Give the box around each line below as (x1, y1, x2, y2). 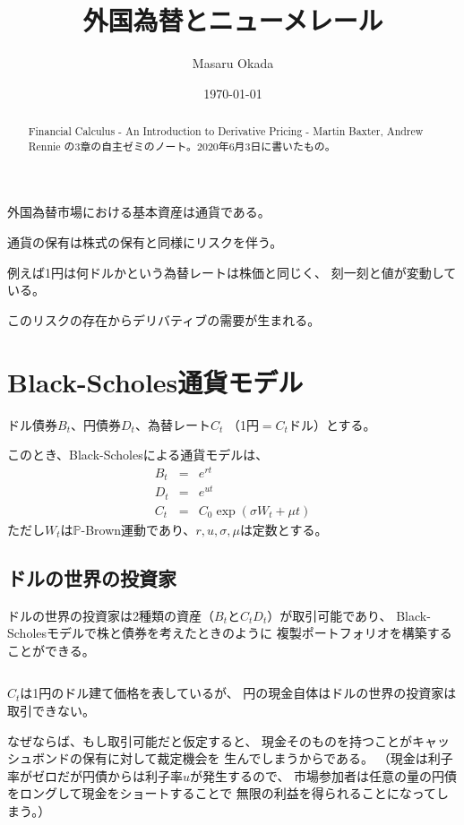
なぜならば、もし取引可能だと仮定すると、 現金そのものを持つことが (7, 731, 413, 750)
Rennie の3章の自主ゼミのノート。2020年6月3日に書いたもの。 (28, 138, 336, 153)
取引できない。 (7, 701, 95, 720)
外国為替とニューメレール (82, 2, 383, 39)
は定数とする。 (239, 520, 328, 538)
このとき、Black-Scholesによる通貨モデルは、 (7, 445, 269, 464)
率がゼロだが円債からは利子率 (7, 766, 183, 785)
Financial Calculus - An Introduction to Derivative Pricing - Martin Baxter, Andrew (28, 124, 424, 139)
